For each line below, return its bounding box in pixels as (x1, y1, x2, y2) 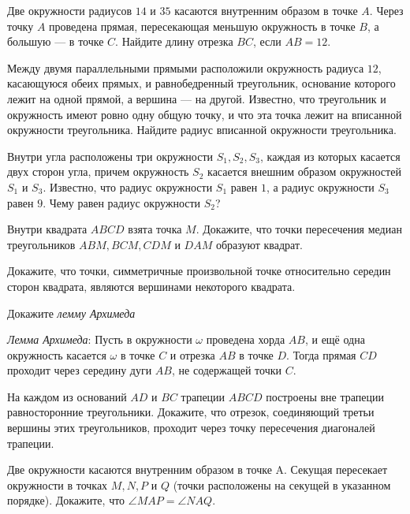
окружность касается (7, 346, 106, 363)
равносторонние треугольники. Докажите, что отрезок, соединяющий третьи (7, 404, 375, 420)
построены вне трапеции (266, 388, 384, 404)
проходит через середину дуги (7, 362, 152, 378)
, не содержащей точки (172, 362, 282, 378)
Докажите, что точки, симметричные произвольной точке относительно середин (7, 263, 391, 279)
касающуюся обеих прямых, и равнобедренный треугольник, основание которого (7, 75, 396, 91)
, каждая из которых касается (260, 147, 401, 164)
